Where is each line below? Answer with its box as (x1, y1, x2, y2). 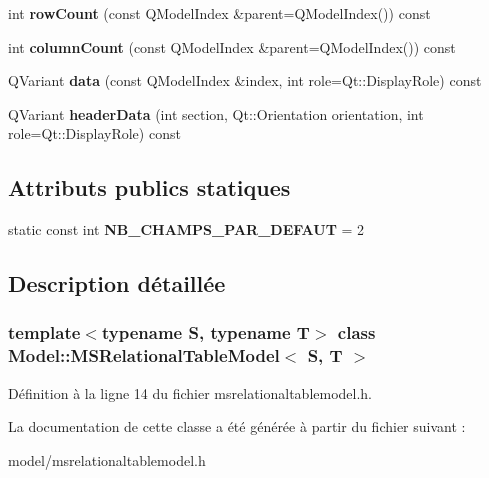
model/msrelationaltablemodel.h (8, 449, 206, 470)
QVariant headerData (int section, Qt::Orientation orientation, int (8, 103, 424, 124)
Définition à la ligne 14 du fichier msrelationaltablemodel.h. (8, 382, 372, 403)
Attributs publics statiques (8, 172, 291, 203)
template (8, 320, 81, 345)
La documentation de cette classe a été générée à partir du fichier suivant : (8, 416, 466, 437)
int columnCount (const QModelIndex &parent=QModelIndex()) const (8, 36, 456, 57)
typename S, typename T (101, 320, 310, 345)
